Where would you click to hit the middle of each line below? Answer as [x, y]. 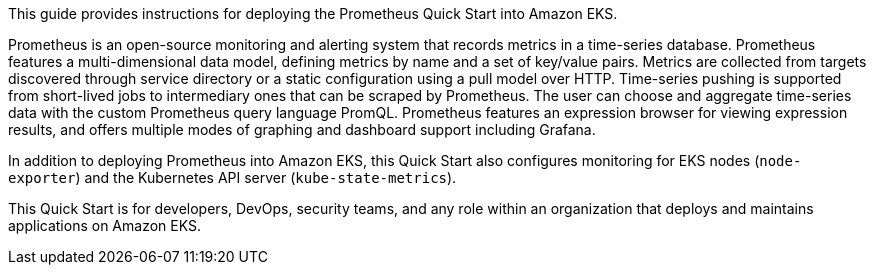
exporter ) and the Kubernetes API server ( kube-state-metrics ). [232, 177]
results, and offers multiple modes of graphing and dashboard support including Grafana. [302, 129]
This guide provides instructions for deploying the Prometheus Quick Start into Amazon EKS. [313, 13]
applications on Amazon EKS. [104, 225]
